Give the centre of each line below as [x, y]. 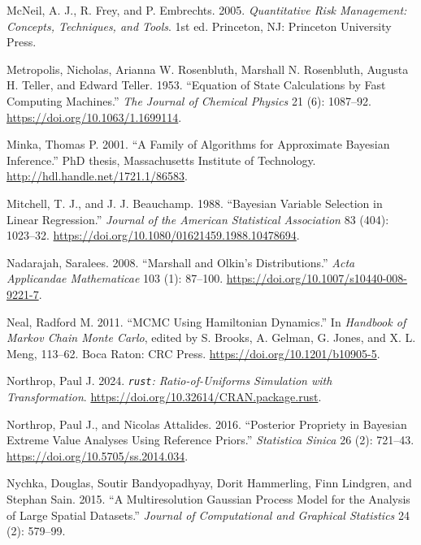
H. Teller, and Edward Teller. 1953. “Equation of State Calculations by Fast [196, 85]
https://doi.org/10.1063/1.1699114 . [94, 117]
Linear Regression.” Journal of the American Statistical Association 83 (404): [198, 219]
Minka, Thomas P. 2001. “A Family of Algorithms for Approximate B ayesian [198, 144]
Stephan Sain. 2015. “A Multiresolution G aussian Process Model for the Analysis [208, 498]
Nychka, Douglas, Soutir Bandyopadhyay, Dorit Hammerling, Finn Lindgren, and [209, 483]
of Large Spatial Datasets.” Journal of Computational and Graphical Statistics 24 [208, 515]
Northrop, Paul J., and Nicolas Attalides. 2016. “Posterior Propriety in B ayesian [207, 424]
